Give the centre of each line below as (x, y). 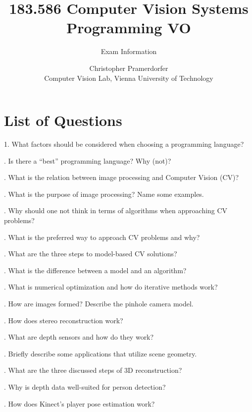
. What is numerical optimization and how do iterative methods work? (111, 287)
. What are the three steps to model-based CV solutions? (91, 254)
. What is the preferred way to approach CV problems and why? (102, 237)
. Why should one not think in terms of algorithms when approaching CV (116, 210)
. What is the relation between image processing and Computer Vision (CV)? (122, 177)
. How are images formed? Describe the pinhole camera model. (99, 303)
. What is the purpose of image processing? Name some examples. (104, 194)
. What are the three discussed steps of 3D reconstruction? (93, 370)
